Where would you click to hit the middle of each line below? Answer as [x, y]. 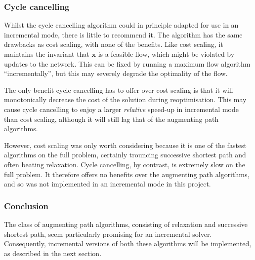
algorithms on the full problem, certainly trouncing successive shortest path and [125, 155]
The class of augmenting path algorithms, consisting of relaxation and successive [126, 224]
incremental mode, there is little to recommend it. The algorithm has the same [123, 34]
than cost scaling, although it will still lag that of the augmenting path [111, 119]
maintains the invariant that [47, 54]
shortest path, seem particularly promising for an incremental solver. [108, 234]
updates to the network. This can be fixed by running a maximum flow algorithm [127, 63]
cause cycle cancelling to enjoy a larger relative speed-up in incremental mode [121, 109]
